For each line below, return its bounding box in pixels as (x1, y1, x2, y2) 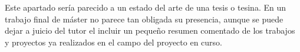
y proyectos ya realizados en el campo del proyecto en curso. (5, 35, 222, 48)
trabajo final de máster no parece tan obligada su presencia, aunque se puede (5, 12, 283, 25)
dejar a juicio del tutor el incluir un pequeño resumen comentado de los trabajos (5, 24, 295, 37)
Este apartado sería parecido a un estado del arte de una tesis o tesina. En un (5, 1, 286, 13)
